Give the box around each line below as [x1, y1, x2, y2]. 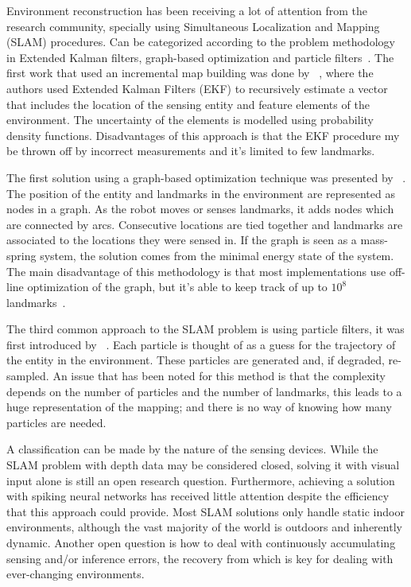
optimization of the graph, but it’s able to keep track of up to [27, 278, 328, 295]
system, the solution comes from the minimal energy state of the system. [40, 247, 394, 263]
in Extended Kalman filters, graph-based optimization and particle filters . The [6, 49, 394, 65]
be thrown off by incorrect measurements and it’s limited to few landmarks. [6, 142, 375, 159]
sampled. [6, 367, 49, 384]
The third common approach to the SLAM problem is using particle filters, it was [6, 321, 405, 337]
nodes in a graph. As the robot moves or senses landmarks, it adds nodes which [6, 200, 394, 217]
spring [6, 247, 37, 263]
